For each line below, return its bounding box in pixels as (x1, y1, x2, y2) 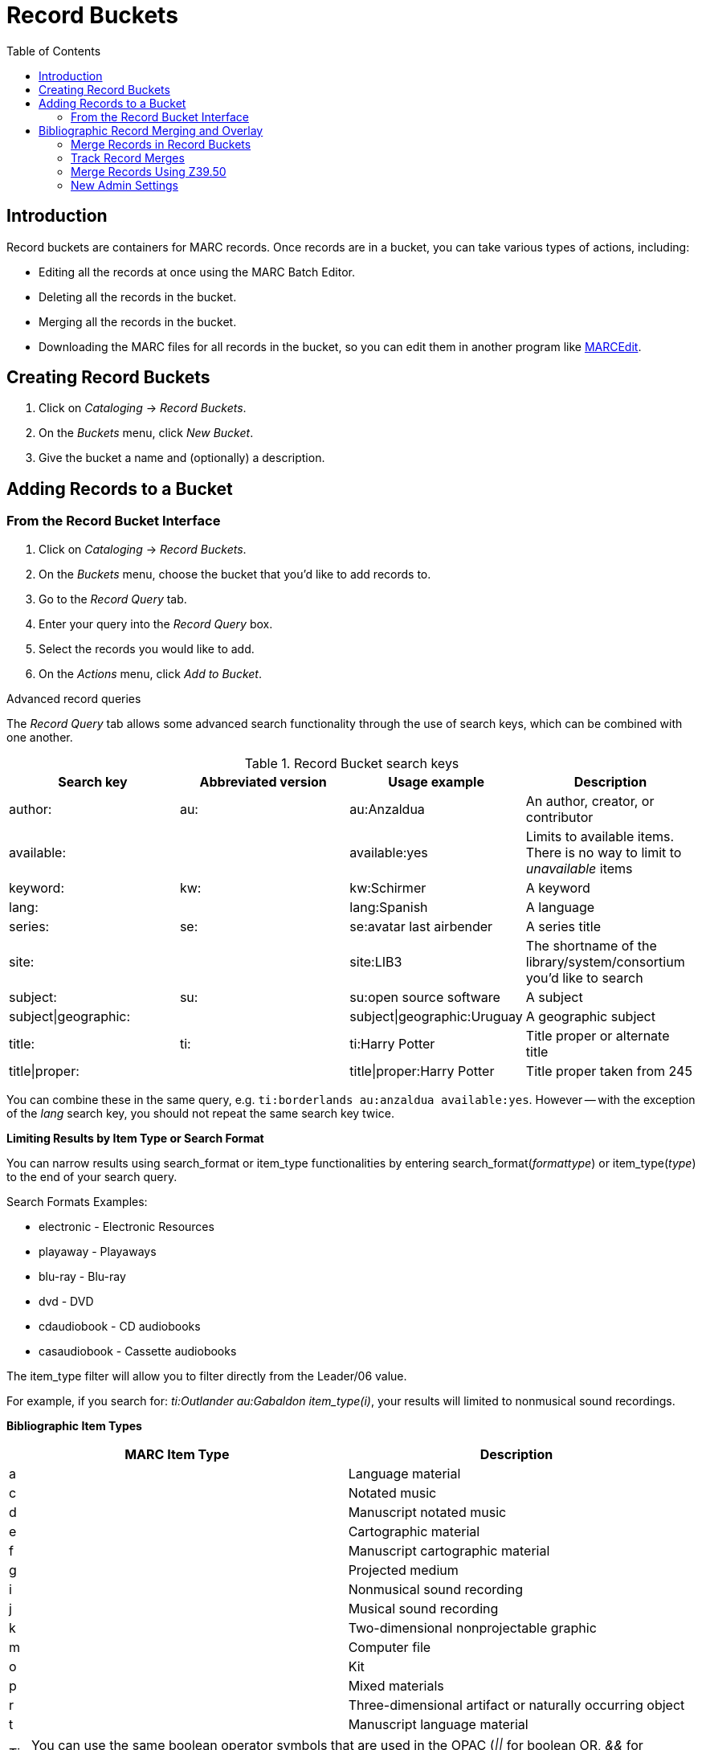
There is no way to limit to (525, 844, 682, 861)
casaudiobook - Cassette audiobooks (39, 1343, 237, 1358)
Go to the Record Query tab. (39, 591, 187, 606)
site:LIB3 (349, 953, 402, 970)
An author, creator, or (525, 792, 655, 809)
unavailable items (525, 860, 633, 877)
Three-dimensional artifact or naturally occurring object (348, 1696, 685, 1713)
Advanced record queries (6, 691, 141, 705)
